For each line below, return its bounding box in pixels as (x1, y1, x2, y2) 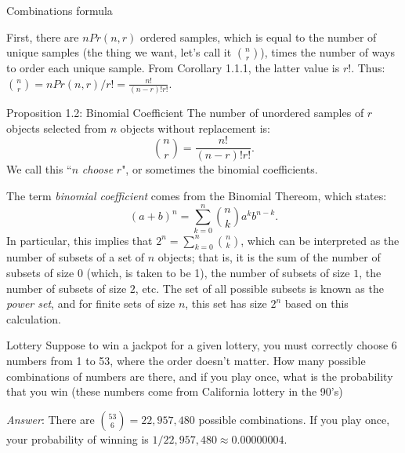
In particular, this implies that (6, 232, 153, 248)
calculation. (6, 310, 62, 327)
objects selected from (6, 119, 107, 136)
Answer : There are (6, 411, 95, 427)
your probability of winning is (6, 430, 149, 447)
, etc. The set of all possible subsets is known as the (135, 279, 384, 296)
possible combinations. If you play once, (198, 411, 390, 427)
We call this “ (6, 161, 72, 177)
